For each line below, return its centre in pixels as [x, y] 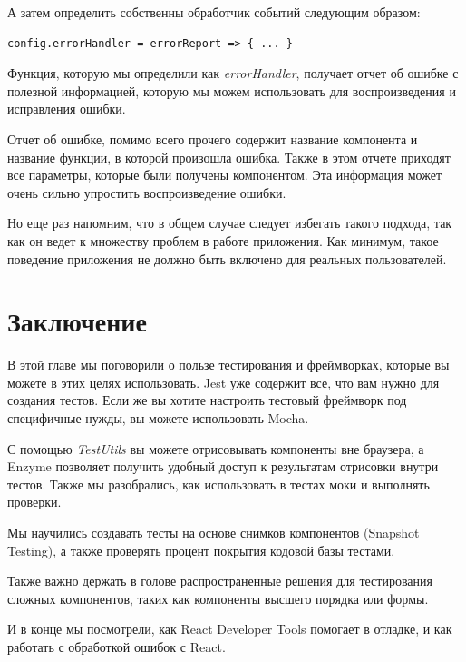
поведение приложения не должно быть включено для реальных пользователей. [227, 258]
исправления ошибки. [67, 109]
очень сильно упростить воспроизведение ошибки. [147, 192]
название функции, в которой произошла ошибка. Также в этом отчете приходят [229, 157]
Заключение [77, 321]
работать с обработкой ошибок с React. [116, 646]
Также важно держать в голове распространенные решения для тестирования [220, 581]
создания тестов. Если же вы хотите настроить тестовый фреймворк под [207, 400]
